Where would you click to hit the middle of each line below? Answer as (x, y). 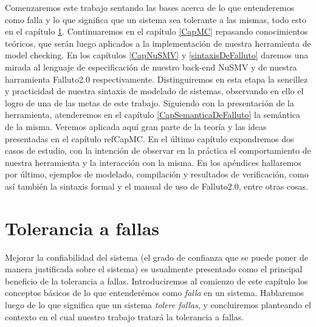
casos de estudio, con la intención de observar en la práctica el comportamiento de (158, 150)
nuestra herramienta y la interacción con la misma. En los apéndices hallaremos (153, 162)
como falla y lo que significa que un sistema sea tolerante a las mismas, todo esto (156, 19)
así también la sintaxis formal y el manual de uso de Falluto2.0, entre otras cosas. (156, 186)
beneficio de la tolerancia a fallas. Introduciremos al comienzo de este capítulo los (156, 281)
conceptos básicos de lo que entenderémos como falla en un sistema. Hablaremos (155, 293)
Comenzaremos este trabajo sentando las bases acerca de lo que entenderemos (150, 7)
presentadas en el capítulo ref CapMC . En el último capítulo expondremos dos (149, 138)
